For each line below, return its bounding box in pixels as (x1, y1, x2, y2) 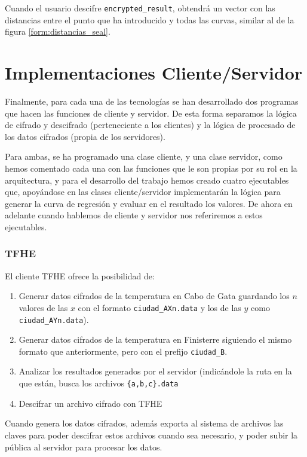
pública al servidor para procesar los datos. (5, 440, 162, 453)
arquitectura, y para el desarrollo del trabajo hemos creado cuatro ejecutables (5, 173, 289, 186)
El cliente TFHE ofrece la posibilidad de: (5, 269, 155, 282)
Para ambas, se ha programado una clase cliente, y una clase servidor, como (5, 150, 283, 163)
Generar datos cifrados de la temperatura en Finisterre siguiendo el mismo (19, 333, 292, 346)
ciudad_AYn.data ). (19, 313, 89, 325)
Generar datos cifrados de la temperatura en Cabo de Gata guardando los (19, 290, 290, 302)
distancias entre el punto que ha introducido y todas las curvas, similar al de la (5, 13, 294, 26)
